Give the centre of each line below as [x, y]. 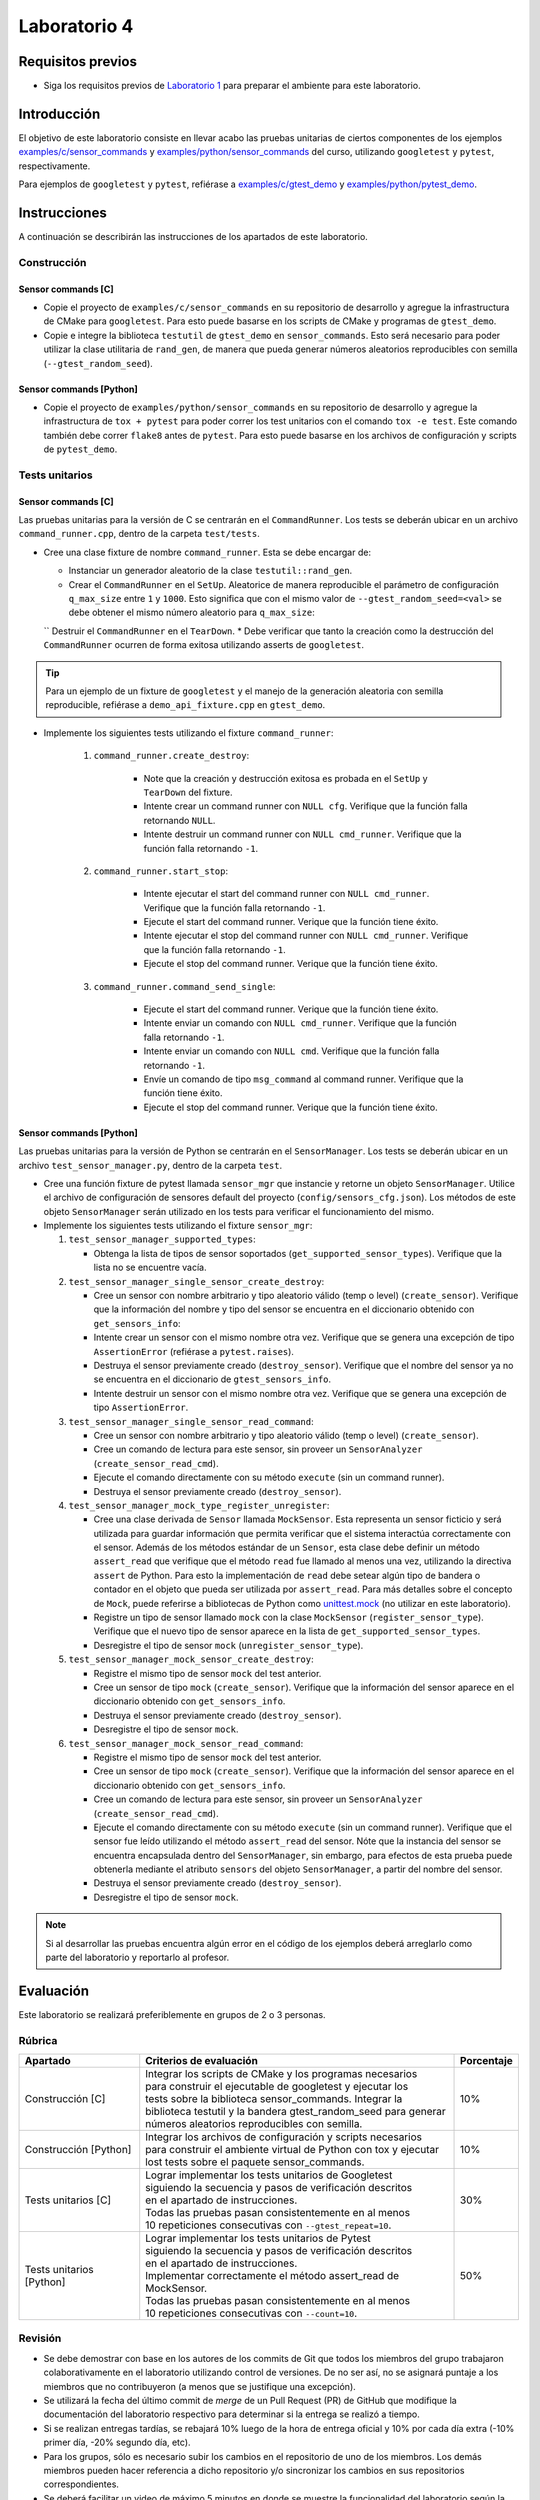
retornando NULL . [179, 820]
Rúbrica [38, 2040]
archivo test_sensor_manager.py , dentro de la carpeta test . [150, 1165]
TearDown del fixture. [188, 792]
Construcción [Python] [78, 2150]
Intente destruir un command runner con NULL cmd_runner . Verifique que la [302, 834]
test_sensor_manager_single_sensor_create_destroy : [196, 1281]
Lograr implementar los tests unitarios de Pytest [258, 2238]
